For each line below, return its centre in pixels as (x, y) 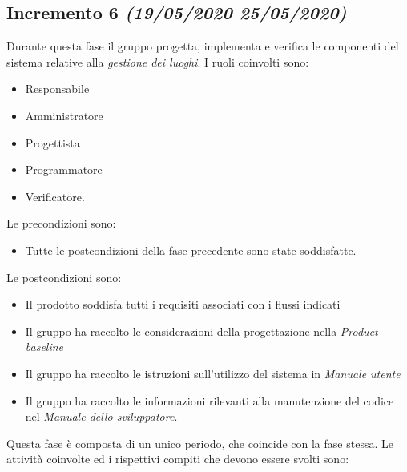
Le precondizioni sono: (61, 223)
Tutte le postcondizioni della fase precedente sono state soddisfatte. (191, 250)
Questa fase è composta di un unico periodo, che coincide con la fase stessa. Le (200, 443)
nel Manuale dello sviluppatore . (101, 416)
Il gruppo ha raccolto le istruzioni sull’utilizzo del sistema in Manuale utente (213, 373)
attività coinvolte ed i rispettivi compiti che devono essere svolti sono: (178, 459)
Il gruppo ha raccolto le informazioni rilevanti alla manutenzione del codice (210, 400)
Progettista (52, 142)
